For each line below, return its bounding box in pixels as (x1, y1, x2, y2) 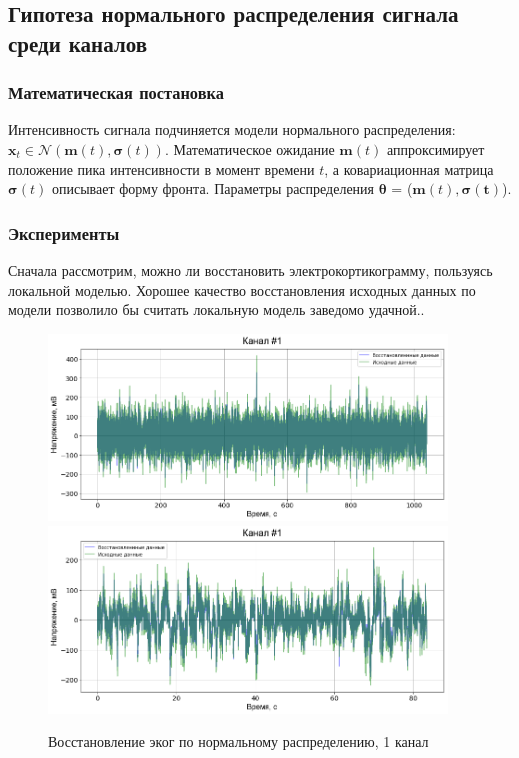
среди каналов (8, 27, 147, 58)
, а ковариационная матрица (324, 158, 494, 179)
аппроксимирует (386, 138, 485, 159)
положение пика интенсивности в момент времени (8, 158, 315, 179)
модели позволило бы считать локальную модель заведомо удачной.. (8, 299, 425, 320)
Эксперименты (8, 220, 120, 245)
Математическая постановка (8, 80, 224, 105)
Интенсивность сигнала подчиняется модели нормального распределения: (8, 119, 456, 140)
